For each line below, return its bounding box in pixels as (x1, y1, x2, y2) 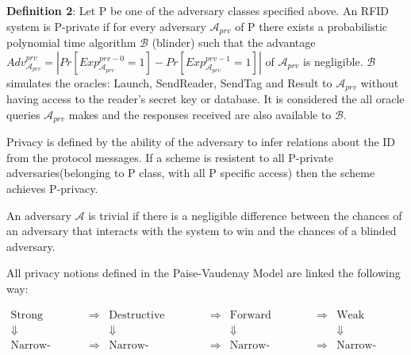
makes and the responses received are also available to (68, 106, 332, 122)
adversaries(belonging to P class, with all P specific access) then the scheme (6, 164, 375, 181)
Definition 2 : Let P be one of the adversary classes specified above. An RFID (6, 2, 390, 18)
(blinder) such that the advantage (152, 34, 316, 51)
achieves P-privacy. (6, 179, 98, 196)
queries (6, 106, 40, 122)
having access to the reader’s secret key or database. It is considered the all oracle (6, 91, 405, 107)
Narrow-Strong (10, 339, 51, 351)
